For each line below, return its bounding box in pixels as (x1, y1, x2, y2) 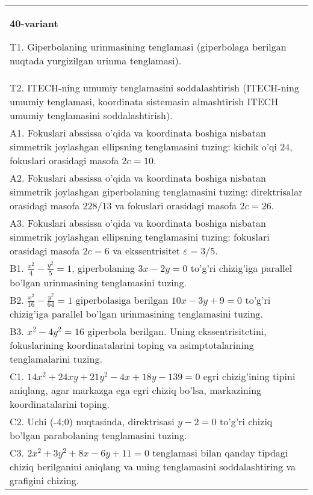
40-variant (10, 16, 58, 30)
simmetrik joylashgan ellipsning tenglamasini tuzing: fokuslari (10, 230, 270, 244)
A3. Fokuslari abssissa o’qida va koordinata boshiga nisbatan (10, 216, 266, 230)
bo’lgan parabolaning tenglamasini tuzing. (10, 428, 187, 443)
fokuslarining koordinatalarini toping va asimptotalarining (10, 338, 254, 352)
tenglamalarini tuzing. (10, 352, 102, 366)
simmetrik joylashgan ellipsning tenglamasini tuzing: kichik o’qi (10, 140, 277, 153)
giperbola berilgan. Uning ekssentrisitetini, (87, 324, 267, 339)
